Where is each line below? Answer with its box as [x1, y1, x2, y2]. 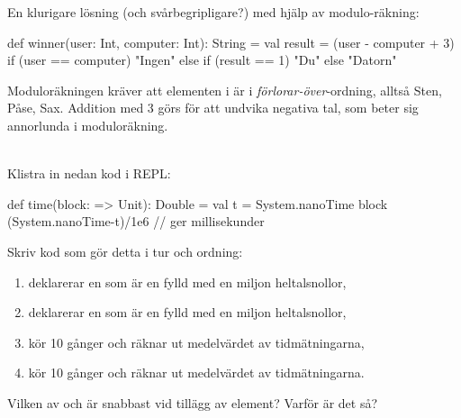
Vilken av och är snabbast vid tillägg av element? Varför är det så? [7, 393, 378, 412]
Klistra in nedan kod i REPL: [7, 164, 171, 183]
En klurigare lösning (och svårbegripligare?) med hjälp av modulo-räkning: [7, 3, 420, 21]
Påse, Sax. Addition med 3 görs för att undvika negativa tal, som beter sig [7, 98, 419, 117]
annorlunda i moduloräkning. [7, 115, 168, 134]
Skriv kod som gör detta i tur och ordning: [7, 241, 243, 260]
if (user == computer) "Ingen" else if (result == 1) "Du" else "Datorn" [7, 50, 397, 69]
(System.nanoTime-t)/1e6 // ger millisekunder [7, 212, 265, 231]
